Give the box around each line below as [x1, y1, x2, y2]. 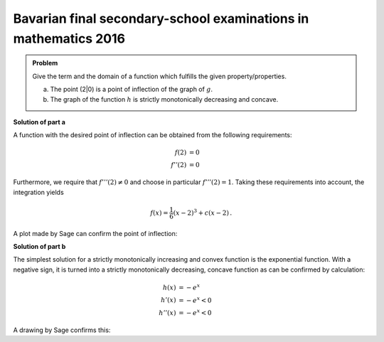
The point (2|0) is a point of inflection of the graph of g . [50, 85, 213, 94]
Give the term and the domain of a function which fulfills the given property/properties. [32, 72, 287, 80]
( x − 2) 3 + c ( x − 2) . [173, 207, 233, 217]
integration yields [13, 188, 64, 196]
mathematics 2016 [13, 31, 126, 46]
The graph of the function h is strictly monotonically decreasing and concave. [50, 95, 279, 103]
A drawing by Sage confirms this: [13, 326, 111, 334]
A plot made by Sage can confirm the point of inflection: [13, 229, 178, 237]
